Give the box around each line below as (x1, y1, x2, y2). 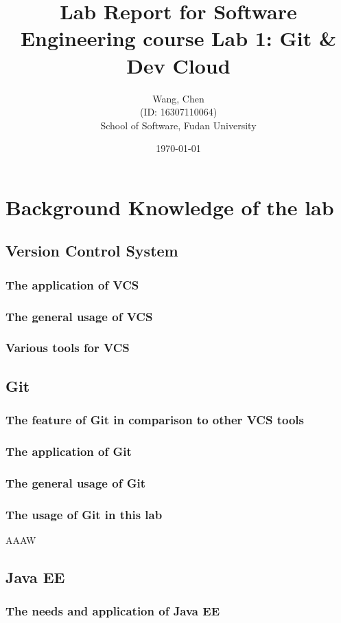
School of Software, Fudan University (100, 118, 257, 132)
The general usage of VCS (5, 307, 153, 325)
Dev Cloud (126, 51, 231, 79)
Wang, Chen (152, 91, 204, 105)
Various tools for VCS (5, 339, 130, 356)
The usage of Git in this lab (5, 505, 163, 523)
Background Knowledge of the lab (5, 193, 334, 221)
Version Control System (5, 240, 178, 261)
